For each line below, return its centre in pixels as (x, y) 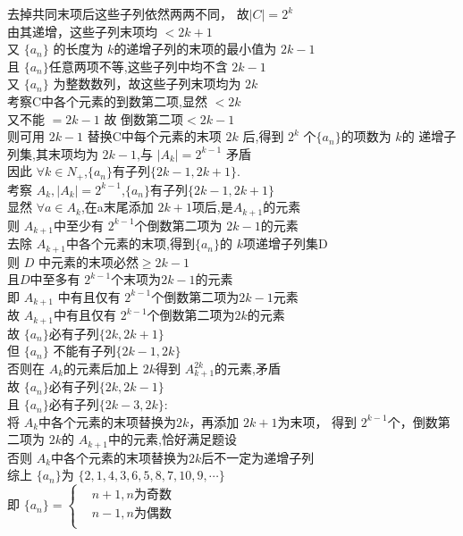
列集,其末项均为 (53, 153)
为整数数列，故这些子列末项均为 (147, 84)
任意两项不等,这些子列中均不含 (138, 66)
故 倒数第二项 (144, 118)
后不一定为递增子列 (258, 457)
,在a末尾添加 (117, 207)
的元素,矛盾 (248, 368)
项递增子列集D (285, 243)
